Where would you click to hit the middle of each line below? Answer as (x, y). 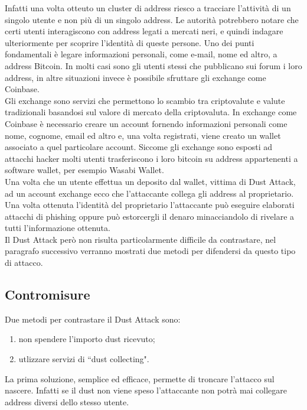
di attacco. (24, 263)
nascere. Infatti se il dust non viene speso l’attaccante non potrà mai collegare (146, 390)
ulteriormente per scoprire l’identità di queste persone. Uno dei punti (130, 42)
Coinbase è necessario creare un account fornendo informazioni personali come (146, 123)
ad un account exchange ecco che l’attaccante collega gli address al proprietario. (149, 193)
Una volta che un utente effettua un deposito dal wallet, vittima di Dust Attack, (150, 181)
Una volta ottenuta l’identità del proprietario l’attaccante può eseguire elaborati (150, 205)
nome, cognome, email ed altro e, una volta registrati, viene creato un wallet (143, 135)
